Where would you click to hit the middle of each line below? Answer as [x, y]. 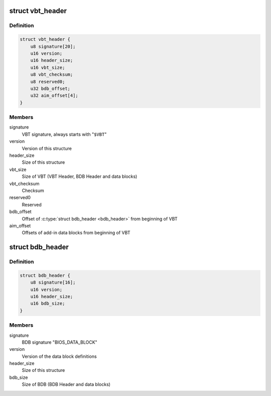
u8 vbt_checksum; [52, 75]
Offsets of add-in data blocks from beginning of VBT [76, 233]
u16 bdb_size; [48, 304]
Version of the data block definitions [59, 356]
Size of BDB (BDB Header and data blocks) [66, 384]
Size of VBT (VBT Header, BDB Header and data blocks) [80, 176]
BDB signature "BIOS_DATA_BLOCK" [59, 342]
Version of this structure [47, 148]
